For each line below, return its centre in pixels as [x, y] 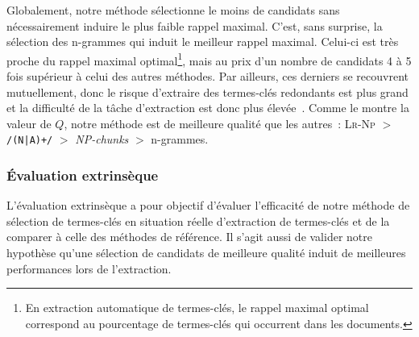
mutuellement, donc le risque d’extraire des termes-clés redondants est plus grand [207, 92]
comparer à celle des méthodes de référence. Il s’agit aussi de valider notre [189, 237]
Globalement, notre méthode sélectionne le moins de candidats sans [173, 10]
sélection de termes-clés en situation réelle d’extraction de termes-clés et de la [198, 221]
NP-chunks [102, 139]
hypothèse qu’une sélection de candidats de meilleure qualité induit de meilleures [206, 253]
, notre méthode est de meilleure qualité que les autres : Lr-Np [220, 123]
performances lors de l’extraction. [89, 268]
